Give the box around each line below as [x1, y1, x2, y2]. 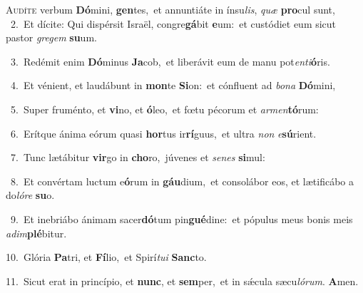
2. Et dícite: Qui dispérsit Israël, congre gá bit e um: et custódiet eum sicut [10, 16, 337, 31]
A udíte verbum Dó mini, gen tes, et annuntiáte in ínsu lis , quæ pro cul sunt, [6, 2, 335, 16]
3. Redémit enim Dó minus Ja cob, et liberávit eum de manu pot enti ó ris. [10, 53, 330, 68]
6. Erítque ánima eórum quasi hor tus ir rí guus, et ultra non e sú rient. [10, 125, 317, 140]
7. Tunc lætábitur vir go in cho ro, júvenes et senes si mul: [10, 150, 265, 165]
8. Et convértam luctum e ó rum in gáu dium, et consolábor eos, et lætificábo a [10, 173, 354, 188]
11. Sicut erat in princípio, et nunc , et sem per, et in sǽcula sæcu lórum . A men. [6, 273, 359, 288]
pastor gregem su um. [6, 30, 97, 45]
